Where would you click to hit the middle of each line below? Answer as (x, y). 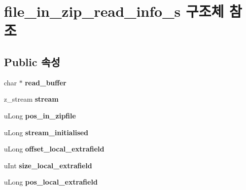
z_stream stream (31, 99)
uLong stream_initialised (46, 132)
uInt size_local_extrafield (48, 165)
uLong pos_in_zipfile (40, 115)
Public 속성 (32, 61)
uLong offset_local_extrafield (54, 149)
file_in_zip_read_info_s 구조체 (114, 11)
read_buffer (46, 82)
